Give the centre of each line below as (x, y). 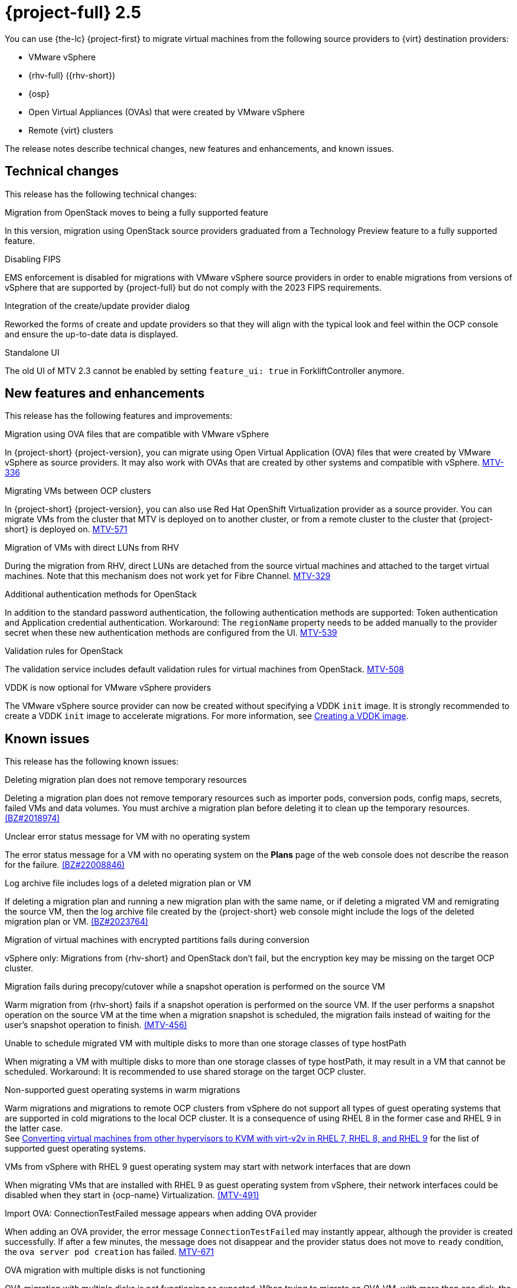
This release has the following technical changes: (101, 194)
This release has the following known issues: (92, 762)
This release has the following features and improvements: (119, 416)
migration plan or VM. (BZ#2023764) (77, 922)
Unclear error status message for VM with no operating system (127, 837)
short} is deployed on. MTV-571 (66, 529)
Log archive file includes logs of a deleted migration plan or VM (128, 883)
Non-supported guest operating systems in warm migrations (123, 1090)
